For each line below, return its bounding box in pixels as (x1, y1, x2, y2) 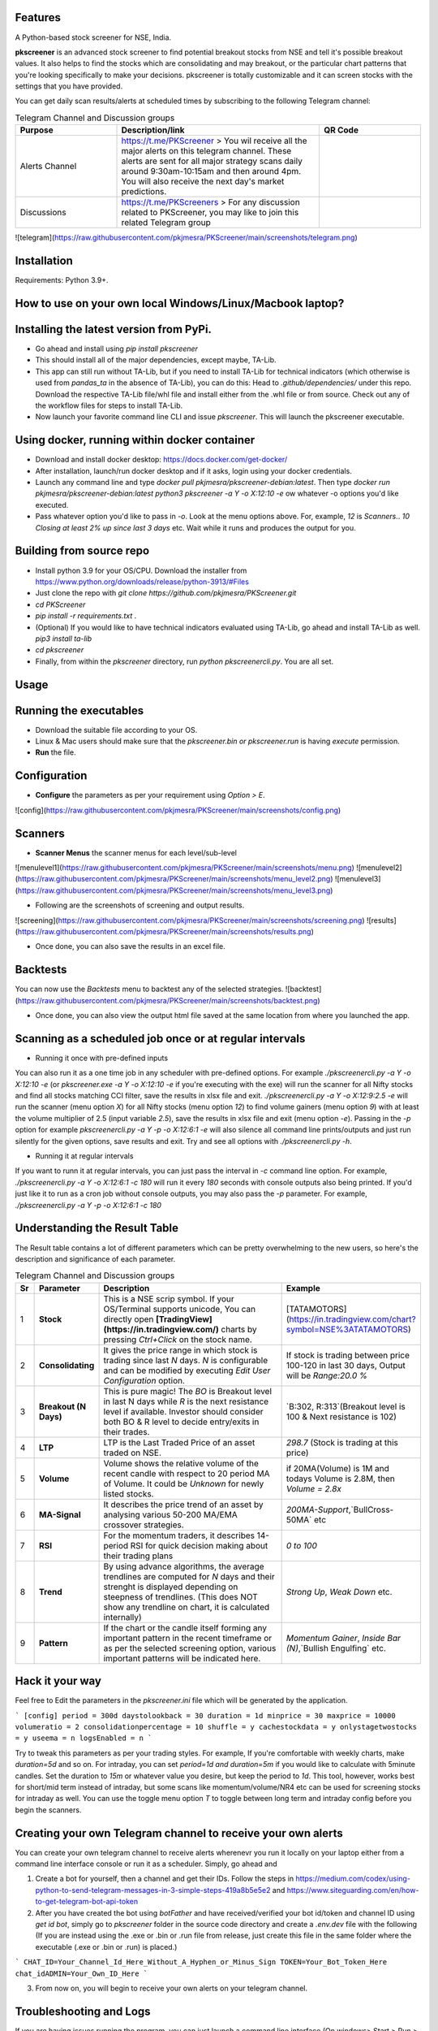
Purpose (19, 124, 54, 136)
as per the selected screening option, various (103, 1642, 277, 1653)
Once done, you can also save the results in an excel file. (35, 942, 226, 951)
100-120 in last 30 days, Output (286, 1359, 406, 1371)
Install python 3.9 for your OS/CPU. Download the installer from (35, 565, 247, 575)
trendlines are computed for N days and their (103, 1570, 275, 1582)
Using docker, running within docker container (15, 433, 255, 447)
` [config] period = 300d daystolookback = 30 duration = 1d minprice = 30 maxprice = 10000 (15, 1711, 397, 1720)
